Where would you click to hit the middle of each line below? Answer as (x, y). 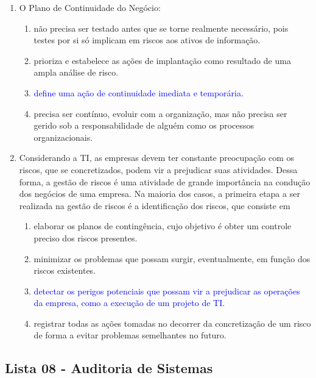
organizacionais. (63, 137)
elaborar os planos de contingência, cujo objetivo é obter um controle (163, 226)
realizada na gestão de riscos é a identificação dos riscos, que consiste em (155, 205)
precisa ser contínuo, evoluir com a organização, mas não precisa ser (160, 113)
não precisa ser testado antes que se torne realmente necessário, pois (161, 28)
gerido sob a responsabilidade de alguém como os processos (144, 125)
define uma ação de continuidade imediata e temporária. (139, 92)
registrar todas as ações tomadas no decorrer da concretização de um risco (172, 323)
